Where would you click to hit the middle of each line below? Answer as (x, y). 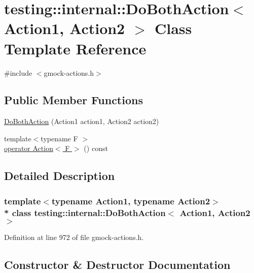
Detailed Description (60, 176)
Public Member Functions (74, 100)
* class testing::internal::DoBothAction (85, 212)
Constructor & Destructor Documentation (117, 264)
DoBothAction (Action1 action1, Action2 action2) (82, 121)
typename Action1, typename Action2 (131, 201)
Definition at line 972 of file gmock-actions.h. (74, 237)
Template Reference (75, 48)
